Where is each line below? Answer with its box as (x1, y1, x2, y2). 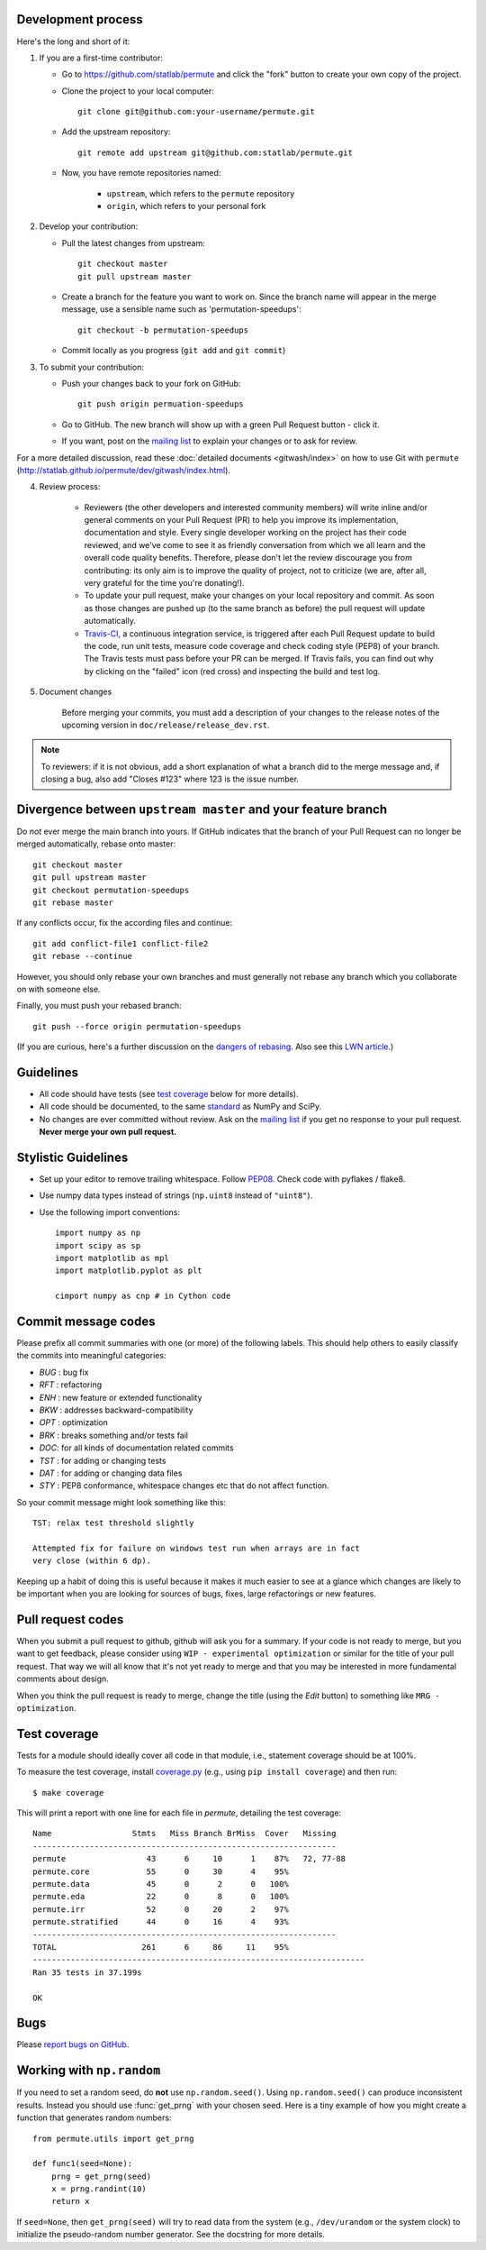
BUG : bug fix (39, 1367, 89, 1377)
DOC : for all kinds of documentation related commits (39, 1442, 234, 1453)
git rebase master (32, 897, 114, 908)
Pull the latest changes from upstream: (61, 237, 206, 248)
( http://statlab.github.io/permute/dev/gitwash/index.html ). (16, 464, 231, 475)
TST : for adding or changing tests (39, 1455, 166, 1466)
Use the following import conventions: (39, 1206, 180, 1217)
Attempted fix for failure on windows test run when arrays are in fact (32, 1542, 360, 1553)
